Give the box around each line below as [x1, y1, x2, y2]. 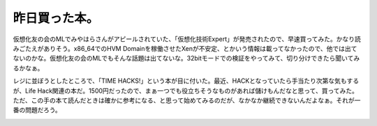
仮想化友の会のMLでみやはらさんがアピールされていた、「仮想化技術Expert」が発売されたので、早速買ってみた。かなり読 [13, 35, 361, 43]
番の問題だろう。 [13, 106, 62, 114]
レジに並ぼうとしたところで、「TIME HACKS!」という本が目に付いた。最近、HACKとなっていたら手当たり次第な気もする [13, 77, 360, 85]
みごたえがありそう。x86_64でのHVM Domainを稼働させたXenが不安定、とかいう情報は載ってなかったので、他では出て [13, 44, 357, 52]
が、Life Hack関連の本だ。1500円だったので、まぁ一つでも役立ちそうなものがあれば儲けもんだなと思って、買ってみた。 [13, 86, 359, 95]
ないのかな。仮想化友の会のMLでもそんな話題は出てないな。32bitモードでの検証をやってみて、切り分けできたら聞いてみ [13, 54, 360, 63]
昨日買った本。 [13, 10, 99, 26]
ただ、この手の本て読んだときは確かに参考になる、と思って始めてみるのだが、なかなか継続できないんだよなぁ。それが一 [13, 96, 361, 104]
